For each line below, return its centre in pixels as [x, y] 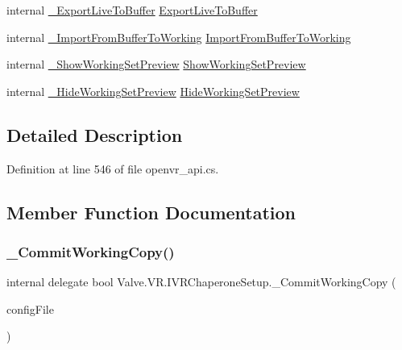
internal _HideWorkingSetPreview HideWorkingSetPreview [153, 91]
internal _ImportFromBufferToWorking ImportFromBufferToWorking [179, 37]
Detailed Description [95, 134]
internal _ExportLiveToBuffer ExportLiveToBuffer [132, 10]
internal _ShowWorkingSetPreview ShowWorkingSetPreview [156, 64]
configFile [30, 308]
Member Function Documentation [151, 212]
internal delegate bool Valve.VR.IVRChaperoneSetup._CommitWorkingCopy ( [201, 282]
